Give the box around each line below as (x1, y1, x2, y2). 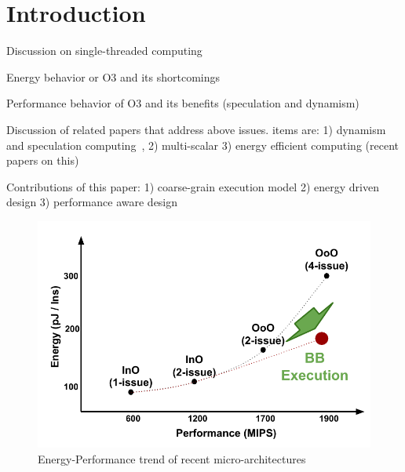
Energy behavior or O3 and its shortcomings (6, 68, 221, 85)
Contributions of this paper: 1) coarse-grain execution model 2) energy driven (6, 178, 379, 194)
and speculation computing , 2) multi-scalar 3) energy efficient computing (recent (6, 136, 399, 153)
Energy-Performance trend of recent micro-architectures (38, 450, 306, 467)
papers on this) (6, 152, 79, 169)
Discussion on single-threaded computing (6, 42, 202, 59)
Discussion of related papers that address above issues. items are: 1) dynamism (6, 121, 386, 137)
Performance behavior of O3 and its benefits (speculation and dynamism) (6, 95, 359, 111)
